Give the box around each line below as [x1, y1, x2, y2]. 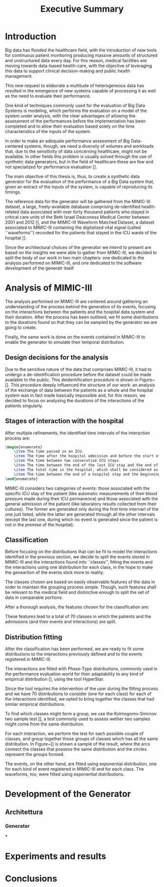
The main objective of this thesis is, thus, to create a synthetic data [5, 173, 140, 179]
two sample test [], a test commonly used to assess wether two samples [5, 716, 150, 722]
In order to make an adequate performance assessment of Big [5, 138, 130, 144]
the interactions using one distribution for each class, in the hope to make [5, 564, 153, 570]
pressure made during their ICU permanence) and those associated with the [5, 496, 158, 501]
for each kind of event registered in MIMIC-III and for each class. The [5, 766, 144, 772]
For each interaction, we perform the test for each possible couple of [5, 730, 144, 737]
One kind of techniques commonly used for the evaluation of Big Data [5, 102, 145, 108]
